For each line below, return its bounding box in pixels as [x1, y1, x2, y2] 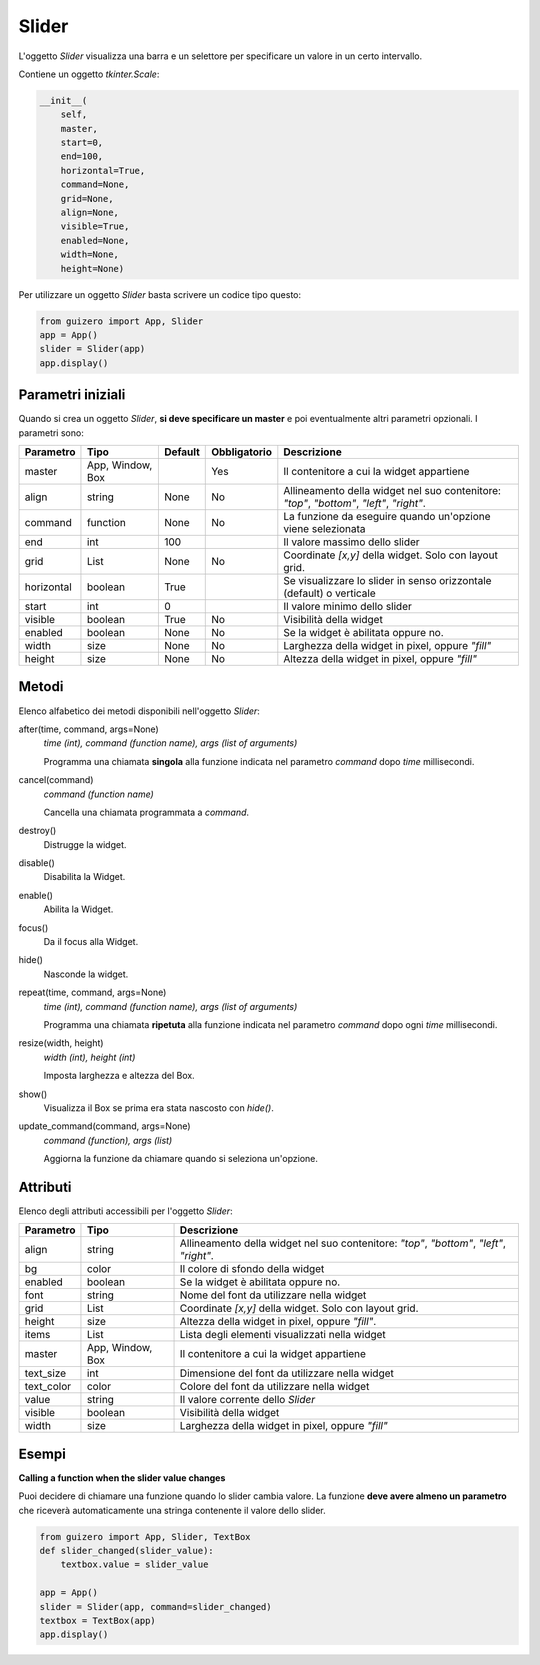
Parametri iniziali [18, 386, 126, 404]
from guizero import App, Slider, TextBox [39, 1531, 251, 1542]
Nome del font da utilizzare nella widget [179, 1288, 367, 1302]
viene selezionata [283, 522, 366, 536]
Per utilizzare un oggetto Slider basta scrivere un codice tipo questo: [18, 288, 302, 300]
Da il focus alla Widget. [43, 936, 139, 948]
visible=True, [60, 221, 130, 232]
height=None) [60, 263, 125, 274]
